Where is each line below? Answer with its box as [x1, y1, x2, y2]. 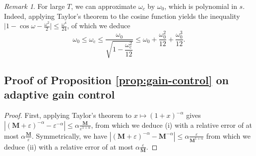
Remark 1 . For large [4, 1, 65, 11]
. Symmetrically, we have [31, 130, 108, 141]
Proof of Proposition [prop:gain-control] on [4, 72, 229, 88]
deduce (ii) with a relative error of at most [4, 141, 133, 152]
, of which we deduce [67, 20, 130, 31]
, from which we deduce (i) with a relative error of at [91, 119, 253, 130]
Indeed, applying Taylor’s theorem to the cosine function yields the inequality [4, 10, 240, 21]
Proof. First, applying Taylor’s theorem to [4, 110, 132, 120]
